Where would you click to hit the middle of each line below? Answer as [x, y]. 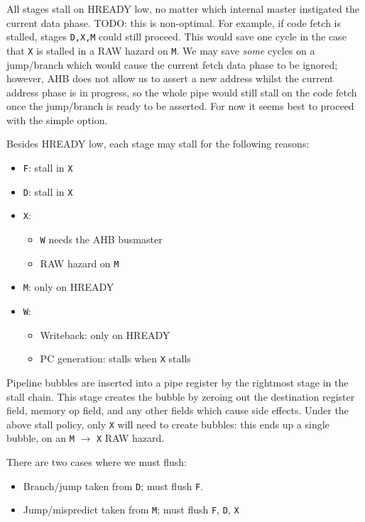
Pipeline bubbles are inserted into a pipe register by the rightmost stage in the [178, 382]
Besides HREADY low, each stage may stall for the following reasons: [158, 144]
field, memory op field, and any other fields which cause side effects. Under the [178, 410]
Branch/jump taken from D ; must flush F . [113, 485]
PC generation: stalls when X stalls [115, 359]
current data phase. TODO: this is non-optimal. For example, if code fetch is [174, 22]
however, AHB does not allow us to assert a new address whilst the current [170, 78]
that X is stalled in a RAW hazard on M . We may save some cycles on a [161, 50]
